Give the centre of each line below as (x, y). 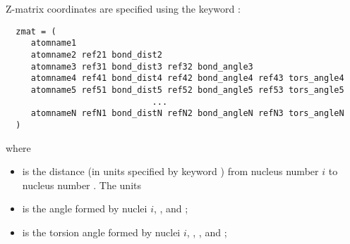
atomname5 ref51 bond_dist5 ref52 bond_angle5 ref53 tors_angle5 (187, 90)
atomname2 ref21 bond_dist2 (96, 54)
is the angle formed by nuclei (85, 208)
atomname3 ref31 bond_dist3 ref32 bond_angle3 (142, 66)
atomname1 (54, 43)
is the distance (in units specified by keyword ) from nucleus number (170, 171)
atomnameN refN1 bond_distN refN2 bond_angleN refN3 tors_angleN (187, 114)
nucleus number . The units (82, 185)
